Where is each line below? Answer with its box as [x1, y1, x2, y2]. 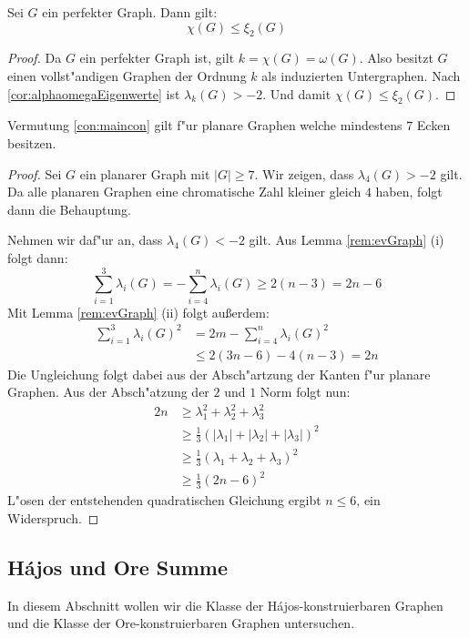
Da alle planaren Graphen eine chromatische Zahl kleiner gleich [7, 182, 362, 201]
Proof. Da [7, 48, 62, 67]
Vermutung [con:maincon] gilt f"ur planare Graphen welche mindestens [7, 116, 403, 135]
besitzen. [7, 133, 56, 152]
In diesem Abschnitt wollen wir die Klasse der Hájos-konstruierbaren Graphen [7, 595, 444, 614]
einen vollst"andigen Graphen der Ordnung [7, 66, 247, 85]
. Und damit [262, 84, 331, 103]
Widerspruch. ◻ [7, 508, 99, 527]
